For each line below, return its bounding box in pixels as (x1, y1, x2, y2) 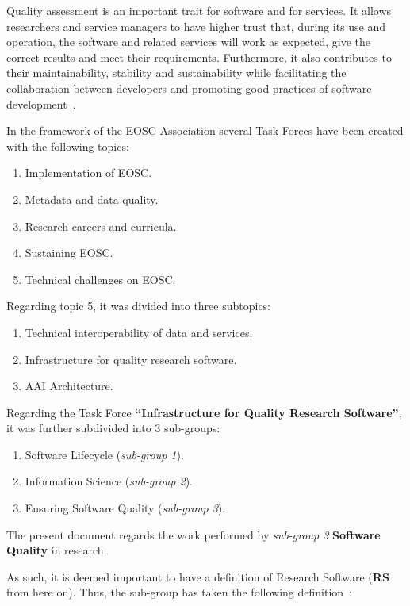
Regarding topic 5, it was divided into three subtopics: (6, 297, 271, 314)
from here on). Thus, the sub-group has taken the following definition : (6, 584, 352, 600)
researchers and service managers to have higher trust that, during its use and (6, 17, 386, 34)
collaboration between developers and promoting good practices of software (6, 79, 372, 96)
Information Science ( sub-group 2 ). (25, 473, 193, 489)
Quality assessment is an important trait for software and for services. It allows (6, 2, 392, 18)
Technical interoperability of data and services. (25, 324, 253, 340)
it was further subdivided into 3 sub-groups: (6, 420, 220, 436)
